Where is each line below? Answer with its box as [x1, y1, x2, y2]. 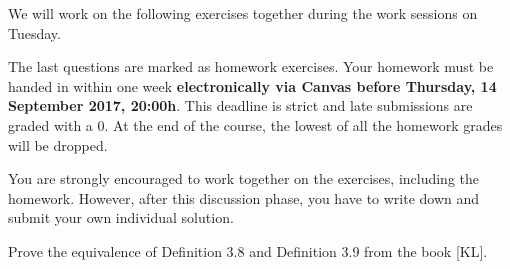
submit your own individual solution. [8, 207, 234, 228]
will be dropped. [8, 134, 108, 155]
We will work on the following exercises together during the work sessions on [8, 3, 478, 23]
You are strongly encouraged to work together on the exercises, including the [8, 168, 480, 189]
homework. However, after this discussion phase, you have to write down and [8, 187, 480, 208]
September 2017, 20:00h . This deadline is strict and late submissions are [8, 95, 473, 116]
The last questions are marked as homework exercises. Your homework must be [8, 56, 494, 77]
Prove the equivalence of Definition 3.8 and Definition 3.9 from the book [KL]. [8, 240, 488, 261]
